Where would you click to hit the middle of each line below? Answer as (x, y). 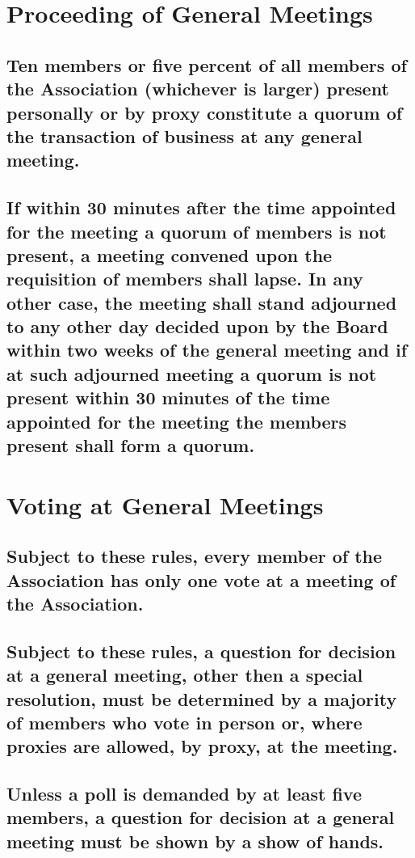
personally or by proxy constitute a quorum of (205, 112)
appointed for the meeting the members (177, 421)
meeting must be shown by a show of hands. (195, 841)
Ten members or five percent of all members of (207, 64)
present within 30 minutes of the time (168, 397)
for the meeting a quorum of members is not (197, 231)
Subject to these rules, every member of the (195, 556)
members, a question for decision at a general (201, 817)
